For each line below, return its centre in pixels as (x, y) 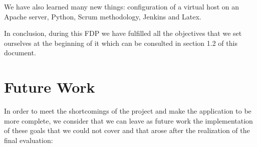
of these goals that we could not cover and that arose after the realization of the (127, 130)
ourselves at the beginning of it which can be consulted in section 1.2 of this (121, 43)
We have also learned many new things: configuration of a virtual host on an (121, 6)
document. (20, 53)
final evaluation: (29, 140)
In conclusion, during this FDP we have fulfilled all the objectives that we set (123, 33)
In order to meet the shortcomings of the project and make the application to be (128, 111)
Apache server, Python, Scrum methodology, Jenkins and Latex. (103, 16)
